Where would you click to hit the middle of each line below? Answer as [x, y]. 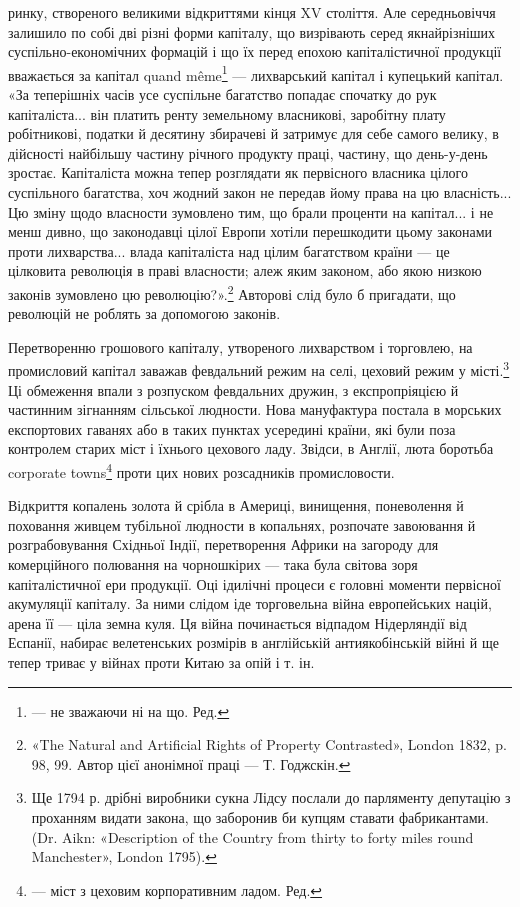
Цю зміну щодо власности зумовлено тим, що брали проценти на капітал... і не [251, 211]
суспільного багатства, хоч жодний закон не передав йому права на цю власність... [260, 192]
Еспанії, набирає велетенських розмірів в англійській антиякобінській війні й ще [253, 642]
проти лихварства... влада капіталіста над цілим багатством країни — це [229, 250]
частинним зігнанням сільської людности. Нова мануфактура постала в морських [255, 409]
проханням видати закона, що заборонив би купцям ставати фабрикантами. [260, 817]
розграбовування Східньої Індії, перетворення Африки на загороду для [223, 544]
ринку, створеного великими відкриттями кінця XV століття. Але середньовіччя [252, 12]
